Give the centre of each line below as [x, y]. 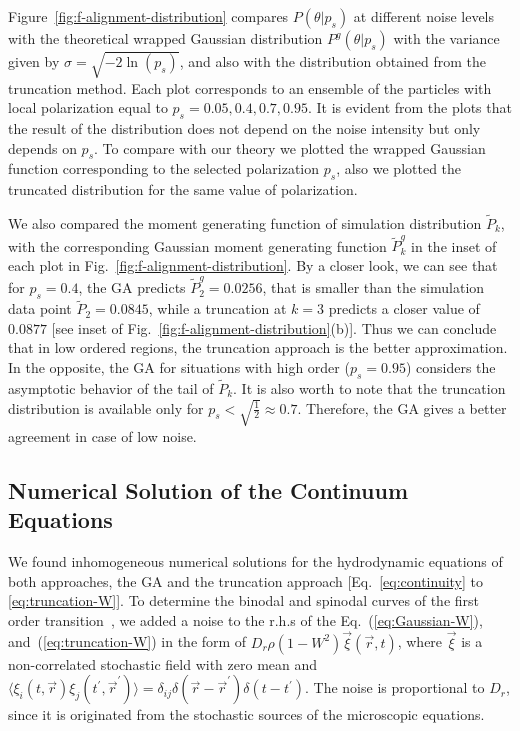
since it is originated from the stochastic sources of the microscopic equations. [246, 714]
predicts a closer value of [404, 308]
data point [40, 308]
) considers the [450, 366]
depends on [42, 147]
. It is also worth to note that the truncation [369, 387]
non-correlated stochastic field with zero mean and [163, 663]
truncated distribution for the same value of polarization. [183, 189]
